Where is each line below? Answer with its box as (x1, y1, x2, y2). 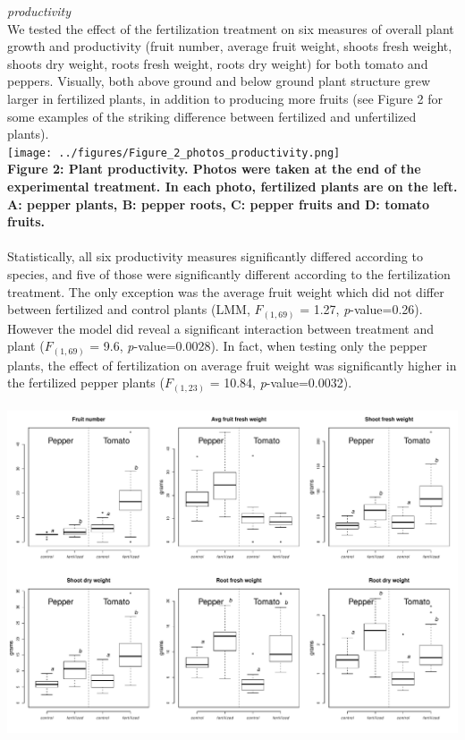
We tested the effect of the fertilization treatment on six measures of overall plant (7, 19, 454, 38)
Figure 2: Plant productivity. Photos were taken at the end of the (7, 159, 421, 178)
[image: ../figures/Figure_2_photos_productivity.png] (7, 146, 341, 159)
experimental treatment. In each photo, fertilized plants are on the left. (7, 177, 458, 195)
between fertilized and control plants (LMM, (7, 300, 250, 319)
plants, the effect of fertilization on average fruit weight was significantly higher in (7, 355, 457, 374)
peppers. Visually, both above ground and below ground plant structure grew (7, 72, 431, 90)
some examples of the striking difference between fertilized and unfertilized (7, 106, 417, 125)
